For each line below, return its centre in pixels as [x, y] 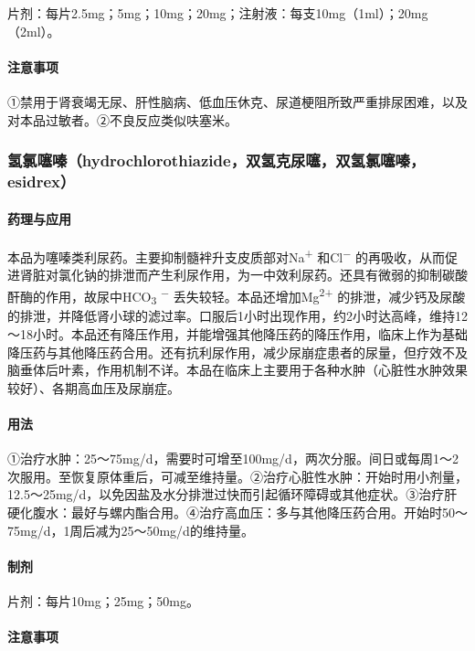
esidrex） [42, 181]
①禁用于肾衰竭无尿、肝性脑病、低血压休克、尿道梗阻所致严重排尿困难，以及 [237, 101]
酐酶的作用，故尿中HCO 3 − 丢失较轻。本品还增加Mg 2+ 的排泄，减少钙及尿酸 [237, 296]
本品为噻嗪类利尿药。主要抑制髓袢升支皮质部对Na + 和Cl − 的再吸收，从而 [226, 255]
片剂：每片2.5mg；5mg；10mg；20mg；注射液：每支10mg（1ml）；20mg [218, 13]
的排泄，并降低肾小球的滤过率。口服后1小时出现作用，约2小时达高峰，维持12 [237, 316]
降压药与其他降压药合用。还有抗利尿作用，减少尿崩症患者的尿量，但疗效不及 [237, 352]
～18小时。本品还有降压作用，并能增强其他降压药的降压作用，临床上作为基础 [237, 333]
